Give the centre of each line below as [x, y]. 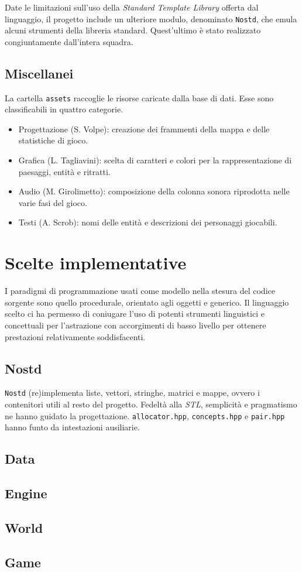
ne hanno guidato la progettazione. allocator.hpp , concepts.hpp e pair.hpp [145, 415]
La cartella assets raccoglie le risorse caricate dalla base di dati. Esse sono [139, 97]
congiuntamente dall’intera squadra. [69, 41]
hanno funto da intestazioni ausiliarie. [72, 427]
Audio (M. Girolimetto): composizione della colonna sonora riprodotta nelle [154, 191]
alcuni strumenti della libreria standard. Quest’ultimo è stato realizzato [133, 30]
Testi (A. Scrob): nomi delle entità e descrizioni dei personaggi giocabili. [148, 222]
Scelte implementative [96, 263]
